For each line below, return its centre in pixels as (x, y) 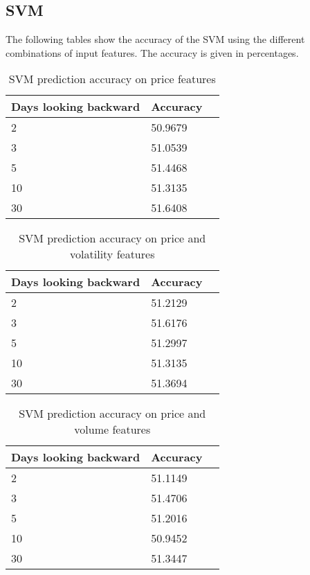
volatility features (112, 254)
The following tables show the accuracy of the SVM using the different (155, 39)
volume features (112, 430)
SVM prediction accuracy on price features (112, 79)
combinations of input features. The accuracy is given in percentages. (152, 52)
